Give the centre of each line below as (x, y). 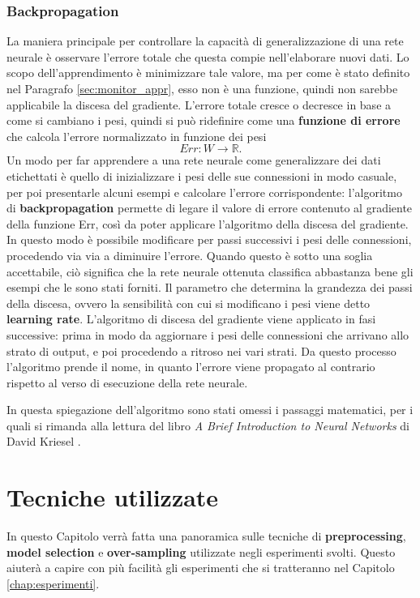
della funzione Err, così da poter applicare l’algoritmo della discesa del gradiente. (208, 223)
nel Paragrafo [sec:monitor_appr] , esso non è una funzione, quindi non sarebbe (202, 88)
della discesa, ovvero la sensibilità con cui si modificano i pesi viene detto (189, 303)
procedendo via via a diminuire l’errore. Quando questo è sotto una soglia (190, 255)
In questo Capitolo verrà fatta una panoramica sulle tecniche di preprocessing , (206, 536)
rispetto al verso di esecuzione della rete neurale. (127, 382)
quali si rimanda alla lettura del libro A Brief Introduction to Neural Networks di (208, 425)
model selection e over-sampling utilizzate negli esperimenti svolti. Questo (201, 551)
